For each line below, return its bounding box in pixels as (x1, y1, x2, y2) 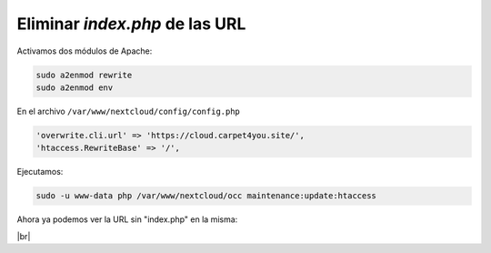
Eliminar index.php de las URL (16, 14, 246, 34)
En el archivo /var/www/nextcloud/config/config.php (16, 106, 241, 116)
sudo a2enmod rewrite (35, 69, 133, 80)
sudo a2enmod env (35, 82, 114, 93)
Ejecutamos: (16, 167, 64, 177)
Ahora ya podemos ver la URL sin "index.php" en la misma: (16, 214, 238, 225)
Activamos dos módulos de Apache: (16, 46, 153, 56)
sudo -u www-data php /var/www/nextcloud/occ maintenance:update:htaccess (35, 191, 377, 201)
